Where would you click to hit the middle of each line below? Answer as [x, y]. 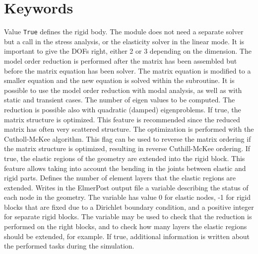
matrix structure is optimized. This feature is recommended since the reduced [122, 119]
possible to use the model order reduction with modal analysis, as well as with [123, 90]
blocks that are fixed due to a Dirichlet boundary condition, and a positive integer [129, 207]
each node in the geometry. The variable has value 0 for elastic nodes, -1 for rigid [128, 197]
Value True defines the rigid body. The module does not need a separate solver [124, 32]
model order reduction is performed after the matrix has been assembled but [121, 60]
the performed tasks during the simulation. [69, 246]
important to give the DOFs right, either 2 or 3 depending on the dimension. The [128, 51]
